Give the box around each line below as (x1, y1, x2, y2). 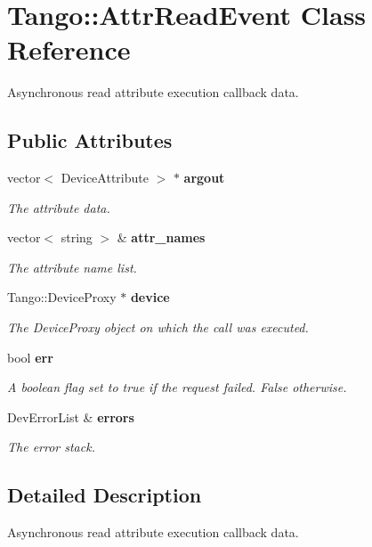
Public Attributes (7, 127, 173, 154)
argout (183, 168, 225, 187)
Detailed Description (7, 481, 202, 509)
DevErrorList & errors (7, 407, 134, 426)
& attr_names (117, 228, 206, 247)
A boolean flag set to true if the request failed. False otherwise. (7, 378, 347, 396)
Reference (7, 31, 131, 68)
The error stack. (7, 437, 95, 456)
